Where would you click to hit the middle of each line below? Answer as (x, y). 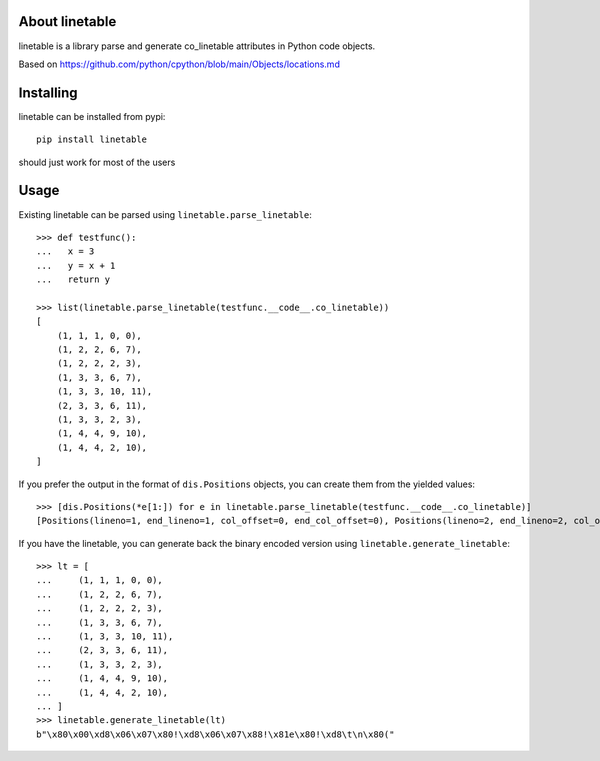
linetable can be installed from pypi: (92, 116)
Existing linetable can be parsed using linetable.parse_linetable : (165, 214)
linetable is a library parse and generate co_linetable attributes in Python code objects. (197, 46)
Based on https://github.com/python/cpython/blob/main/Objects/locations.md (179, 64)
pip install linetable (92, 139)
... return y (73, 279)
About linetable (67, 21)
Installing (48, 92)
